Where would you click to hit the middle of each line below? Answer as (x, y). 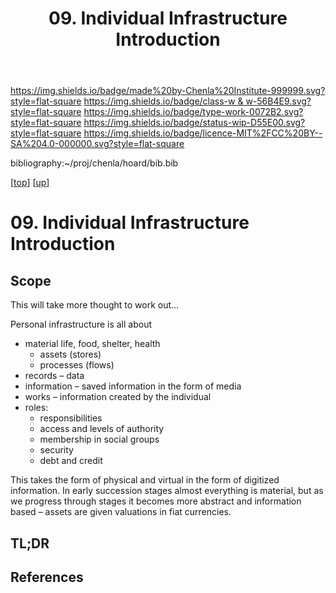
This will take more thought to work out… (95, 305)
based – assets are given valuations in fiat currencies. (121, 512)
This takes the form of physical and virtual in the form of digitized (145, 480)
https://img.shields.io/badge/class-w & (163, 101)
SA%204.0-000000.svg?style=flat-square (97, 144)
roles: (36, 408)
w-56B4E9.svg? (278, 101)
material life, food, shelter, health (92, 344)
